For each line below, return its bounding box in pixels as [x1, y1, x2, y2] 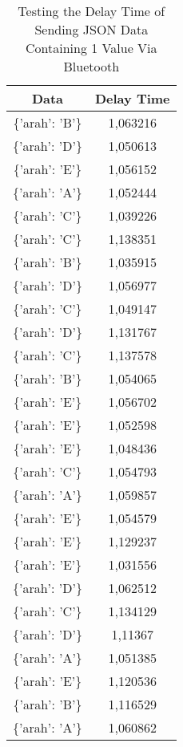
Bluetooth [63, 57, 120, 75]
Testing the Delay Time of [18, 2, 165, 20]
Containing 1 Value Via [26, 39, 157, 57]
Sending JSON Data [34, 20, 149, 39]
